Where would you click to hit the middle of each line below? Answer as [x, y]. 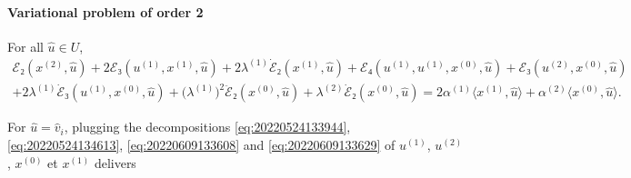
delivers [115, 162]
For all [25, 46]
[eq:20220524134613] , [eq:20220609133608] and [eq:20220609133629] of [201, 144]
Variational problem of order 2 [105, 11]
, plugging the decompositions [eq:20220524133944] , [207, 127]
